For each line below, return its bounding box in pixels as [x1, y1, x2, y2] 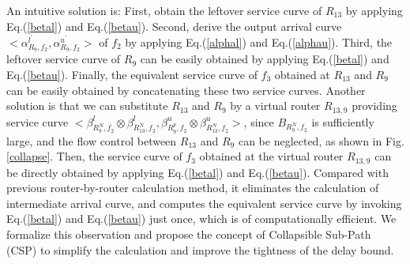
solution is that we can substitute [6, 97, 168, 114]
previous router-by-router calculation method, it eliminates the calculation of [6, 179, 379, 196]
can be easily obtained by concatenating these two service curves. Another [6, 81, 366, 98]
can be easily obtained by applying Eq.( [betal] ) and [140, 51, 389, 67]
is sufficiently [311, 113, 374, 130]
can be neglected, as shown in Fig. [238, 132, 404, 149]
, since [243, 113, 274, 130]
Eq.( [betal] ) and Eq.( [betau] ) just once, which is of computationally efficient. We [6, 210, 397, 227]
